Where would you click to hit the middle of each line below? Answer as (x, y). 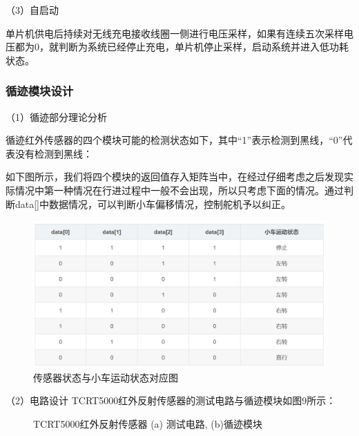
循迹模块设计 (40, 91)
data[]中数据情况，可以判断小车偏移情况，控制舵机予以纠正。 (153, 203)
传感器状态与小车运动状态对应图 (106, 377)
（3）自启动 (32, 10)
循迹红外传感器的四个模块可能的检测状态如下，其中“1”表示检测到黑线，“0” (174, 140)
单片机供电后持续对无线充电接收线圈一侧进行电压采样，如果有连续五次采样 (175, 33)
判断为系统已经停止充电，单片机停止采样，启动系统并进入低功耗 (203, 47)
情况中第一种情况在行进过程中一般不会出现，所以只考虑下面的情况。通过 (179, 190)
